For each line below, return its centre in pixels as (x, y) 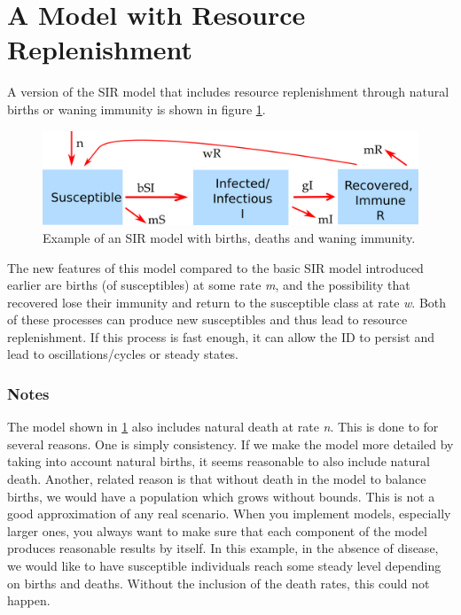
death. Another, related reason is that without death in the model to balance (217, 479)
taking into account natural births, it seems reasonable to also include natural (219, 461)
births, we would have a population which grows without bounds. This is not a (221, 496)
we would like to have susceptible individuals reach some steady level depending (224, 566)
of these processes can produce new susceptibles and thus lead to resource (207, 319)
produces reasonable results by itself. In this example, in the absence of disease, (223, 548)
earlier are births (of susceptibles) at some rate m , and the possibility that (209, 285)
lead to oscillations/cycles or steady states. (123, 354)
